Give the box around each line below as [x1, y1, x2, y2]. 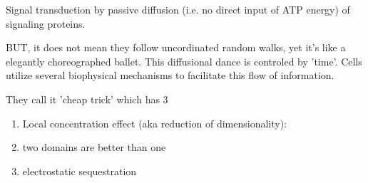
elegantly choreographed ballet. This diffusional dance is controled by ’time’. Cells [6, 53, 362, 68]
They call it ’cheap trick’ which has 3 [6, 91, 168, 106]
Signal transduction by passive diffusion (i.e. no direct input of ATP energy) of [6, 2, 350, 16]
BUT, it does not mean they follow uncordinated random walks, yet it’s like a [6, 40, 346, 55]
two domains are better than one [22, 140, 166, 155]
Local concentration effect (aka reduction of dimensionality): [22, 115, 287, 130]
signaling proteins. [6, 16, 86, 31]
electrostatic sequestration [22, 163, 137, 178]
